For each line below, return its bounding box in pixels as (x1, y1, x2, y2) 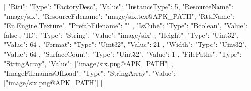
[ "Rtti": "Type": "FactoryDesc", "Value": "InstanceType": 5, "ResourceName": (4, 1, 233, 11)
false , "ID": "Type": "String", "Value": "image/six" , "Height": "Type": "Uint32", (4, 30, 239, 40)
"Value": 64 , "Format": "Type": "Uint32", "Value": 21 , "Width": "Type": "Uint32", (4, 39, 247, 49)
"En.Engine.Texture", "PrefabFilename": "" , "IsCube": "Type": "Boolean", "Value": (4, 20, 248, 30)
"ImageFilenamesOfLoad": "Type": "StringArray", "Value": (4, 68, 176, 78)
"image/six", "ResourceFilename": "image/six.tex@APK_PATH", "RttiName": (4, 11, 234, 21)
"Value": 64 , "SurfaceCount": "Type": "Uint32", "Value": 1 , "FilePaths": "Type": (4, 48, 242, 59)
